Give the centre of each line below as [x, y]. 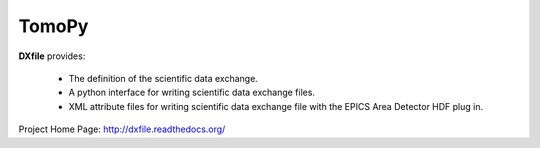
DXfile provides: [52, 56]
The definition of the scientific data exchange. [163, 78]
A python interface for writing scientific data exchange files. [191, 92]
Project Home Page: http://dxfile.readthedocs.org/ [122, 129]
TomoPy [53, 26]
